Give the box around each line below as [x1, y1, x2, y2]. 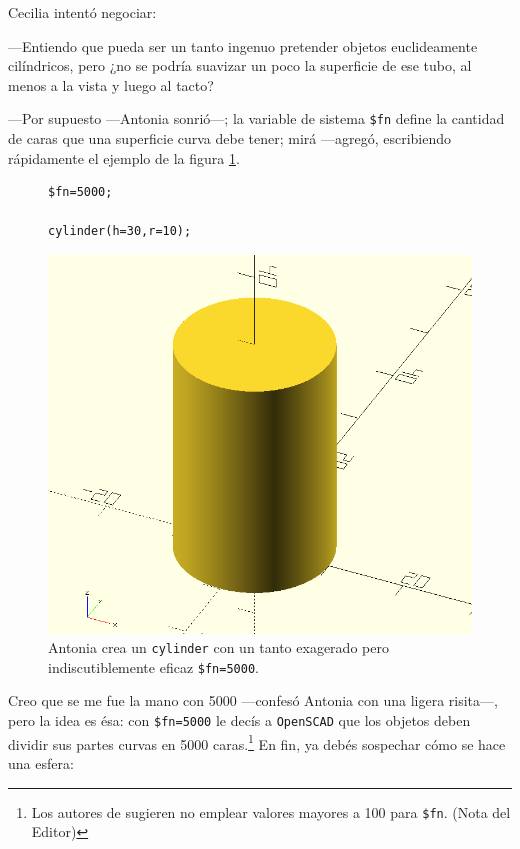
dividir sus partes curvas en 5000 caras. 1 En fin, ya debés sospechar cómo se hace [8, 730, 506, 754]
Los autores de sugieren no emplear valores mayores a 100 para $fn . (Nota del [31, 801, 511, 822]
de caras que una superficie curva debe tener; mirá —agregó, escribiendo [8, 128, 452, 149]
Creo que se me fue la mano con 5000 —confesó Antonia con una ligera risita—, [8, 690, 498, 711]
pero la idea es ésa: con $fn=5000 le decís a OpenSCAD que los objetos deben [8, 710, 471, 731]
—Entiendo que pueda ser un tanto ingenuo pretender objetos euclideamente [8, 35, 478, 56]
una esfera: [8, 752, 74, 773]
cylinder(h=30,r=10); [48, 224, 192, 239]
